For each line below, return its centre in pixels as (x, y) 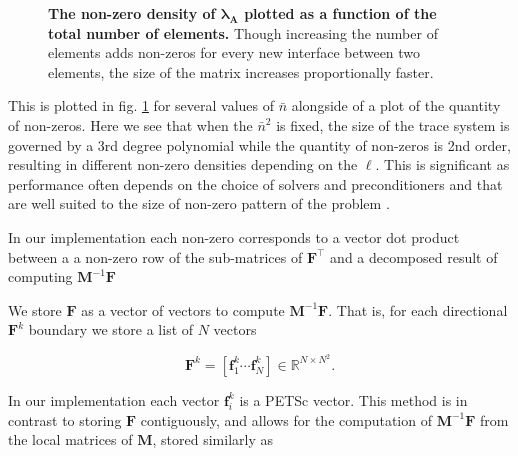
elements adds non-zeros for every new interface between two (234, 52)
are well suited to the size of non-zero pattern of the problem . (199, 203)
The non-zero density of (132, 13)
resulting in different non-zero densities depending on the (183, 164)
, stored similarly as (212, 439)
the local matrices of (70, 439)
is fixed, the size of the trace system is (393, 124)
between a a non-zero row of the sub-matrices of (155, 256)
